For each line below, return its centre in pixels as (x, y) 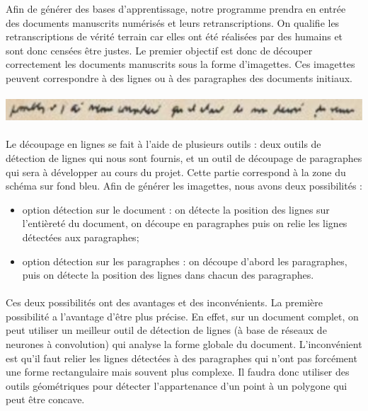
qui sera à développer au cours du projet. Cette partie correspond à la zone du (176, 172)
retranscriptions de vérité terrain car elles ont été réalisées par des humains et (174, 36)
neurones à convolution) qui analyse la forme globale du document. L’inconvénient (184, 344)
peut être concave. (45, 399)
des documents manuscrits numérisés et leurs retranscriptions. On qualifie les (173, 22)
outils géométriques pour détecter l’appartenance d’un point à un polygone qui (177, 385)
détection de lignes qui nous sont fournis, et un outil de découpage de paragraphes (184, 157)
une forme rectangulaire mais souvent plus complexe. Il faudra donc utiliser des (178, 372)
